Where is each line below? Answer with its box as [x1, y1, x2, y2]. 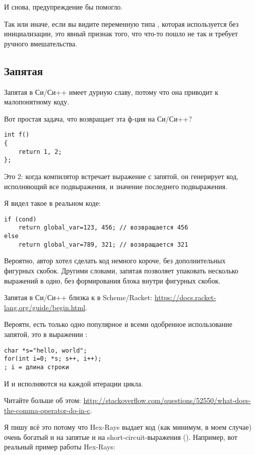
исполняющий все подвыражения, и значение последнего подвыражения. [4, 181, 228, 191]
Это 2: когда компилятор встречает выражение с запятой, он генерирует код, [4, 170, 238, 181]
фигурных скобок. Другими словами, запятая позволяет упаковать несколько [4, 265, 238, 275]
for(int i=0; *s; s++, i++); [4, 355, 102, 363]
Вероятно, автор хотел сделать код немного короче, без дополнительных [4, 255, 226, 266]
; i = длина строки [4, 363, 69, 371]
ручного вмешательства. [4, 38, 78, 48]
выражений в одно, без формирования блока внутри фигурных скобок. [4, 275, 221, 286]
